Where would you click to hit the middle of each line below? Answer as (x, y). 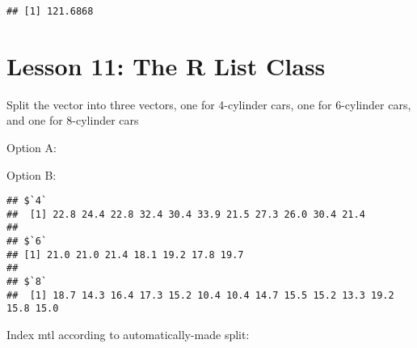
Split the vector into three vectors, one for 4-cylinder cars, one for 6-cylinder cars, (209, 104)
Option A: (32, 147)
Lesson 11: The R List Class (166, 65)
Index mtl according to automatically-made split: (128, 335)
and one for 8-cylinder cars (73, 120)
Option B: (32, 174)
